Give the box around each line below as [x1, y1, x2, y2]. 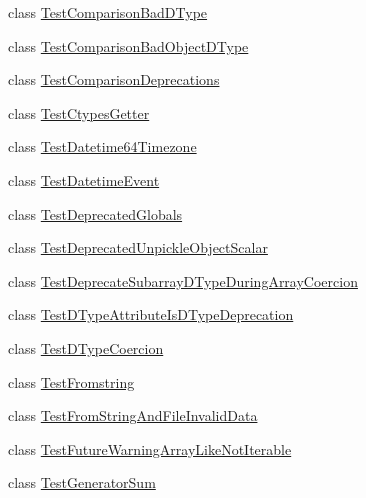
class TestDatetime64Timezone [8, 136, 197, 157]
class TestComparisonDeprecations [8, 69, 220, 90]
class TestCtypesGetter [8, 102, 150, 123]
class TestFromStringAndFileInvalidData [8, 405, 258, 426]
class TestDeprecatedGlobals [8, 203, 183, 224]
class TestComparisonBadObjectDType [8, 35, 249, 56]
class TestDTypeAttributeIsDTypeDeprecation [8, 304, 294, 325]
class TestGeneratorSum [8, 472, 156, 493]
